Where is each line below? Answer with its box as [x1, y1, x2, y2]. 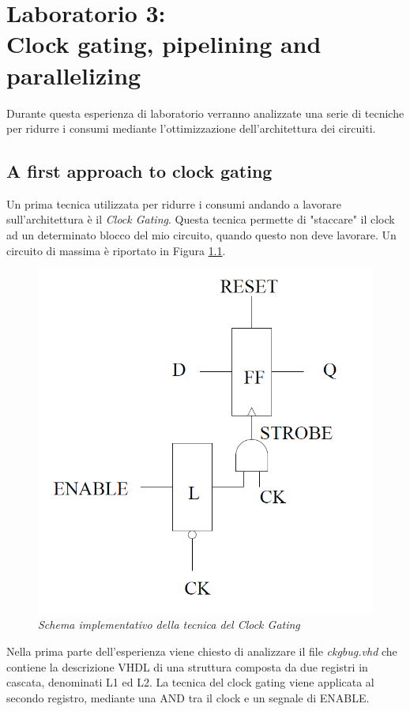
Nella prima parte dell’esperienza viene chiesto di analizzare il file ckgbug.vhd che [6, 643, 397, 660]
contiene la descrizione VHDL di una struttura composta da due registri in [6, 658, 368, 675]
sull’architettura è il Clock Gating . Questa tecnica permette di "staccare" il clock [6, 211, 395, 228]
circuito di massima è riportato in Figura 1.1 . [6, 242, 226, 258]
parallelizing [6, 58, 141, 91]
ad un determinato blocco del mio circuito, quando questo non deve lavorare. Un [6, 227, 397, 243]
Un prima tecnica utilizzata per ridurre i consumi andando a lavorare [6, 195, 341, 212]
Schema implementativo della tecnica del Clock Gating [38, 616, 300, 633]
